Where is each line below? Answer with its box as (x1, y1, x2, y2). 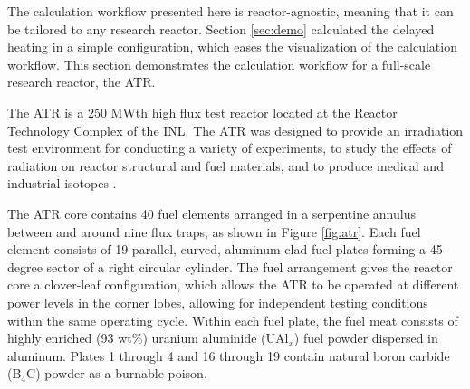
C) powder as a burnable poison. (26, 364, 207, 383)
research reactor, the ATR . (7, 72, 156, 91)
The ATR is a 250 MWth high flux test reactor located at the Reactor (7, 102, 398, 121)
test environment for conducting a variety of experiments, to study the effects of (7, 138, 452, 157)
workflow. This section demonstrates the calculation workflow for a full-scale (7, 54, 431, 73)
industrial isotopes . (7, 174, 117, 193)
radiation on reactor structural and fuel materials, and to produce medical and (7, 156, 444, 175)
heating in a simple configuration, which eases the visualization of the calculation (7, 37, 457, 56)
